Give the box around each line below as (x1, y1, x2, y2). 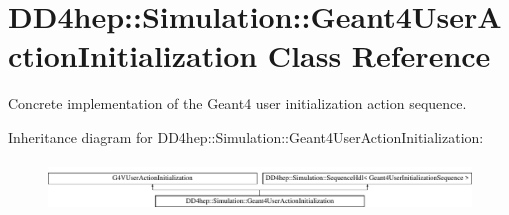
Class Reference (267, 35, 491, 76)
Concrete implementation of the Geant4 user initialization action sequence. (8, 93, 467, 114)
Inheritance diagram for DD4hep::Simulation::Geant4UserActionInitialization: (8, 126, 484, 147)
